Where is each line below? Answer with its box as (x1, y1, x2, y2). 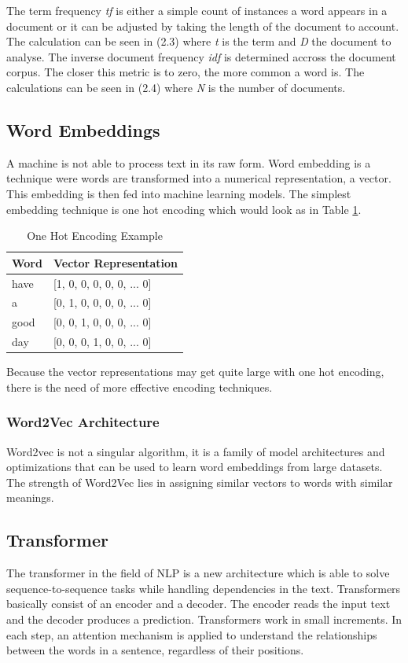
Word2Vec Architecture (6, 412, 160, 432)
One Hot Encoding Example (27, 227, 163, 244)
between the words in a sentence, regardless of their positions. (6, 642, 304, 658)
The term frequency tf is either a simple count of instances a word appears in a (6, 2, 388, 18)
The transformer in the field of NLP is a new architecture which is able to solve (6, 565, 390, 581)
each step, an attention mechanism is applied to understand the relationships (6, 626, 377, 643)
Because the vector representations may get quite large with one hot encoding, (6, 363, 384, 380)
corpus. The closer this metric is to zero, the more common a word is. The (6, 64, 365, 80)
